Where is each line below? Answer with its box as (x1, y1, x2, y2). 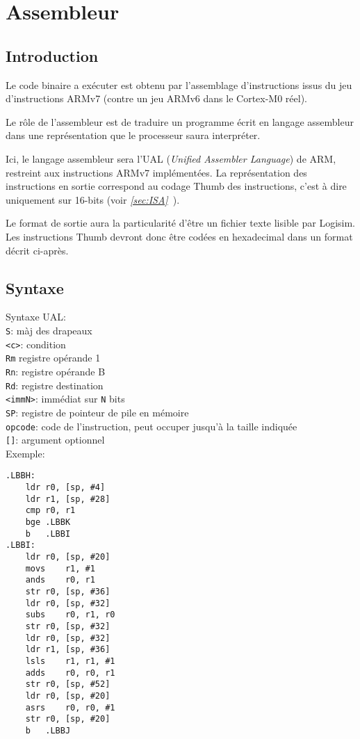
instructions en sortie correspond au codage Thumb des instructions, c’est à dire (6, 179, 347, 193)
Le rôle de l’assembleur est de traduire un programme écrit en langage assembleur (6, 114, 354, 129)
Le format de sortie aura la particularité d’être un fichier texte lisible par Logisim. (6, 216, 355, 230)
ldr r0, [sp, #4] (25, 482, 106, 493)
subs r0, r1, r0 (25, 610, 115, 620)
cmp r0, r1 (25, 505, 76, 516)
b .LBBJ (25, 725, 71, 736)
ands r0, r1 (25, 575, 95, 585)
